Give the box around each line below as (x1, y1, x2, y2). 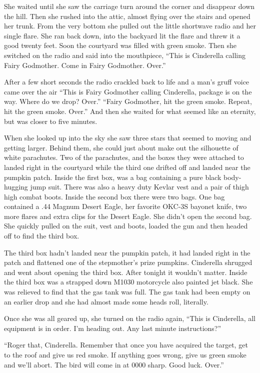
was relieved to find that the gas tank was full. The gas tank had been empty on (4, 286, 250, 297)
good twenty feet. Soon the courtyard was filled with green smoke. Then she (4, 40, 237, 50)
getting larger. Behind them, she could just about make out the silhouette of (4, 142, 238, 152)
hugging (4, 181, 28, 192)
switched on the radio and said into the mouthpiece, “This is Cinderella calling (4, 49, 245, 60)
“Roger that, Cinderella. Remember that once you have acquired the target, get (4, 339, 248, 350)
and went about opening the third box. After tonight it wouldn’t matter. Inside (4, 266, 247, 277)
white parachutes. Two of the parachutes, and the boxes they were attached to (4, 152, 244, 162)
